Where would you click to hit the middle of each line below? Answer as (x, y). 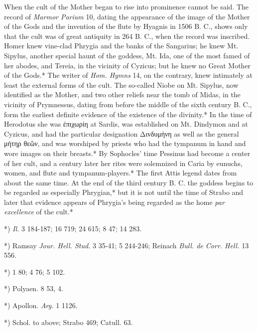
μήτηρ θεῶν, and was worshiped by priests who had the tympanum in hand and (125, 143)
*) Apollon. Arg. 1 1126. (41, 305)
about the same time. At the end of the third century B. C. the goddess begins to (129, 182)
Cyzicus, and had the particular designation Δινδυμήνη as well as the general (122, 133)
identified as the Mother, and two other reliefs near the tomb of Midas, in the (122, 94)
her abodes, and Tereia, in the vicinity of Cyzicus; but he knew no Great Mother (128, 65)
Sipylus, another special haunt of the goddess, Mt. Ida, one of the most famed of (127, 55)
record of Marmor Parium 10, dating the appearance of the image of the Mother (127, 16)
